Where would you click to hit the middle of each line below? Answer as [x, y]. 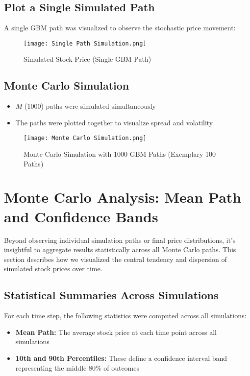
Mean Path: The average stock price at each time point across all [116, 332]
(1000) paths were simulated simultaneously [90, 106]
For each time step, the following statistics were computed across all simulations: [125, 316]
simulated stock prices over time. [53, 269]
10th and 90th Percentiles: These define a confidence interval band [121, 358]
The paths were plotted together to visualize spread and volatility [114, 122]
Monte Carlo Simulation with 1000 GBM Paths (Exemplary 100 [120, 154]
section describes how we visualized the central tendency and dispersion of [115, 259]
